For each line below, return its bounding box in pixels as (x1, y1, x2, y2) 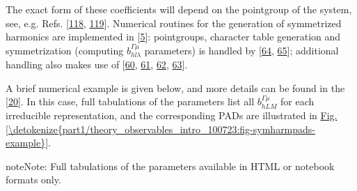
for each (280, 94, 315, 109)
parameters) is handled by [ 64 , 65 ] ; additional (144, 43, 339, 57)
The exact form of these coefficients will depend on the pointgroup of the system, (6, 2, 352, 16)
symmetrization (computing (6, 43, 124, 57)
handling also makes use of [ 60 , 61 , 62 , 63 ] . (6, 57, 188, 72)
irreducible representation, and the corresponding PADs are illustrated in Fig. (6, 107, 338, 122)
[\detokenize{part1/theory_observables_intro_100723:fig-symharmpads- (6, 121, 316, 136)
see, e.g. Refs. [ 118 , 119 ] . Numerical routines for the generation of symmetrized (6, 15, 342, 30)
